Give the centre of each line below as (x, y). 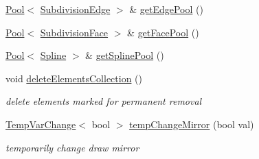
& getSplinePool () (125, 55)
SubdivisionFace (74, 32)
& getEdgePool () (166, 9)
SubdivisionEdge (75, 9)
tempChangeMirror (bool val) (192, 124)
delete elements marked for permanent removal (104, 101)
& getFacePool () (163, 32)
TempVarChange (41, 124)
